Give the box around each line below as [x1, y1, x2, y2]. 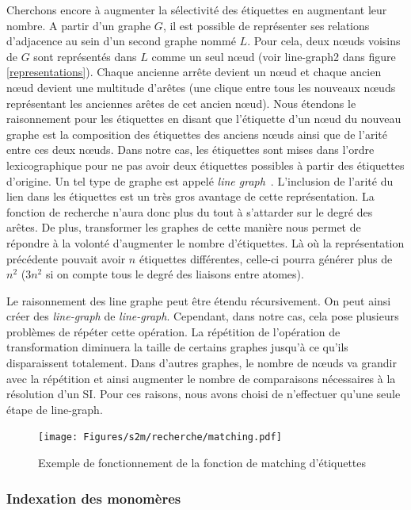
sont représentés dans [33, 48, 137, 64]
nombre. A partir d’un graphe [6, 17, 151, 33]
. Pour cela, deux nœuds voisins [247, 33, 401, 49]
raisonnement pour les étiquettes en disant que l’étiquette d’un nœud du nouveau [6, 110, 401, 127]
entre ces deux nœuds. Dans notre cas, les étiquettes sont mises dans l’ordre [6, 141, 375, 158]
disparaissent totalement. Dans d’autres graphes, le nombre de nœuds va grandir [6, 355, 397, 371]
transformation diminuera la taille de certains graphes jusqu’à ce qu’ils [6, 339, 348, 355]
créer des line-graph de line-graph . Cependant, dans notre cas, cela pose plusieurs [6, 308, 399, 324]
